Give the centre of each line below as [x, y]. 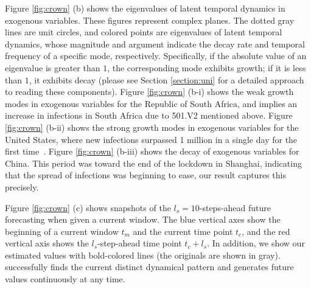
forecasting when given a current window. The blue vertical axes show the [143, 219]
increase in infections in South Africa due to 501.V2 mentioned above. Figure [149, 115]
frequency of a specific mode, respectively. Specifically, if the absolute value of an [156, 56]
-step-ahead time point [140, 243]
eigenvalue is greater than [53, 67]
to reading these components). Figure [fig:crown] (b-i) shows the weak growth [149, 92]
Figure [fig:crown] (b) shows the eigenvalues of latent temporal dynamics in [145, 8]
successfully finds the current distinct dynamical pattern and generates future [149, 267]
